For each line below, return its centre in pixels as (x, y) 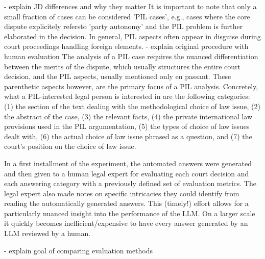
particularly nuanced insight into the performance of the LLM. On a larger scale (130, 213)
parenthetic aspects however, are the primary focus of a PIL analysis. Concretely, (131, 86)
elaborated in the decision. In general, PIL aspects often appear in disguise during (132, 36)
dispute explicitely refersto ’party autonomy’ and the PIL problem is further (124, 26)
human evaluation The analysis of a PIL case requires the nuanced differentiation (131, 56)
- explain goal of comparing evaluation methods (79, 250)
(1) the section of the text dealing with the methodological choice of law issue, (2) (132, 106)
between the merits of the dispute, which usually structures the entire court (122, 66)
